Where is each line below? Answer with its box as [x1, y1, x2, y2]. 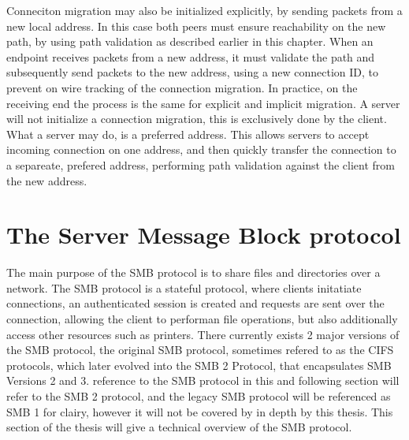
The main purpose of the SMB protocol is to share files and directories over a [6, 264, 381, 281]
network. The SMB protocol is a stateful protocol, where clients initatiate [6, 279, 362, 296]
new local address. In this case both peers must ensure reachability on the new [6, 17, 386, 34]
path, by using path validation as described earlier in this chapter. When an [6, 33, 374, 50]
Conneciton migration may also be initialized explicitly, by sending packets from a [6, 2, 403, 18]
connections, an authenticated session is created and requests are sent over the [6, 295, 385, 311]
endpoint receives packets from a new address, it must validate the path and [6, 48, 375, 65]
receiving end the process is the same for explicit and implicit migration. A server [6, 95, 400, 111]
